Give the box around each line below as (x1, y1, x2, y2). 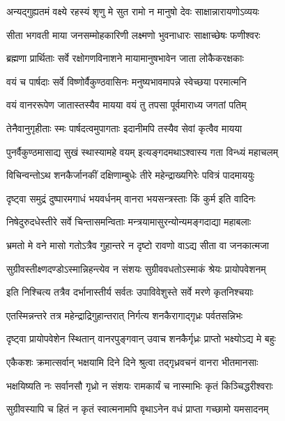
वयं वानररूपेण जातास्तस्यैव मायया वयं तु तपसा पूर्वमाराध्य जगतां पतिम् (6, 97, 247, 112)
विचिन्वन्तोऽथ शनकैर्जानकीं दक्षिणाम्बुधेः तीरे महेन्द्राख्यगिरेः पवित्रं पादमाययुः (6, 168, 255, 182)
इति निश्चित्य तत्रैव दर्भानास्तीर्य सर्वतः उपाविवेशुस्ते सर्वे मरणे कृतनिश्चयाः (6, 285, 254, 299)
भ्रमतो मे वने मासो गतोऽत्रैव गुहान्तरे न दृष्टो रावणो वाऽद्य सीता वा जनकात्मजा (6, 237, 269, 252)
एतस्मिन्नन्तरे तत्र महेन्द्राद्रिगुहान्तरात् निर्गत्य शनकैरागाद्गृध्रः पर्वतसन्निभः (6, 308, 243, 322)
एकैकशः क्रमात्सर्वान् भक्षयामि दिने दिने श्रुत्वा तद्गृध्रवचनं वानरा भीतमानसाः (6, 354, 259, 369)
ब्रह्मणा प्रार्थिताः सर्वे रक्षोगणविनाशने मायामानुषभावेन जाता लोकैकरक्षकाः (6, 51, 244, 65)
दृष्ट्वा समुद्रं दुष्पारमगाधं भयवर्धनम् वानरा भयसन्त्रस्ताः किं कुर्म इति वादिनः (6, 191, 256, 205)
